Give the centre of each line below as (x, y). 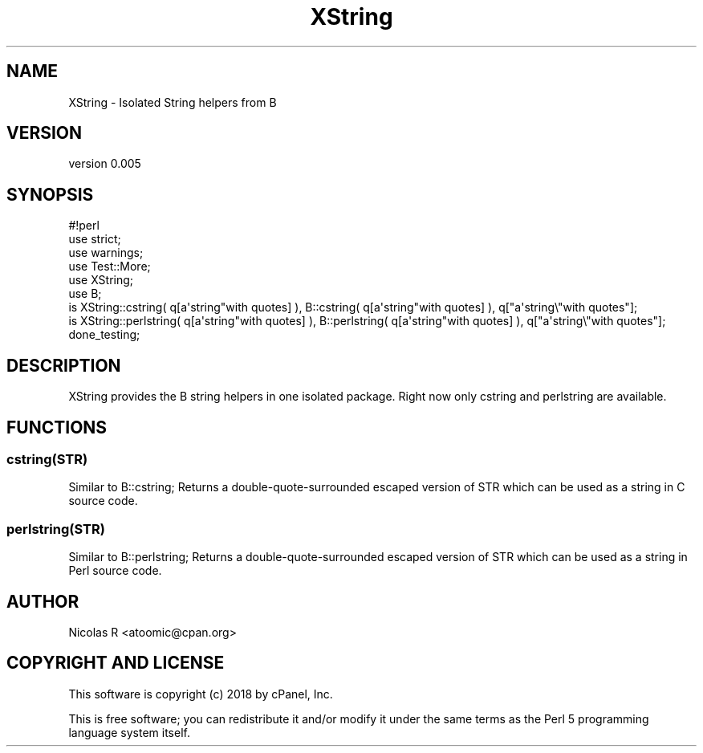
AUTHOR (43, 601)
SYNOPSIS (50, 194)
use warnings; (106, 253)
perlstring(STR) (56, 529)
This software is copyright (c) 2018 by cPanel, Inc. (201, 694)
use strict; (95, 239)
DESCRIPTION (64, 365)
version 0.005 (105, 164)
